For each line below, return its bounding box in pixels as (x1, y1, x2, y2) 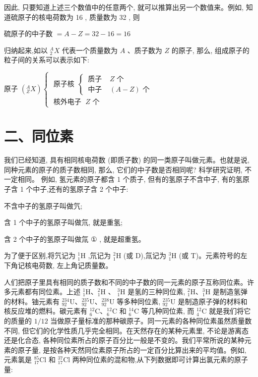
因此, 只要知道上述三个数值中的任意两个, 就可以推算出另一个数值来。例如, (4, 2, 244, 12)
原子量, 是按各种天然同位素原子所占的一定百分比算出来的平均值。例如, (17, 344, 247, 355)
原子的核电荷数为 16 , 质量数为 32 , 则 (17, 11, 140, 22)
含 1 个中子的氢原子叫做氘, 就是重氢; (4, 217, 123, 227)
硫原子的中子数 (4, 28, 53, 39)
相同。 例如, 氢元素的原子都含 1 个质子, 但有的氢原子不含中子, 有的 (17, 174, 236, 184)
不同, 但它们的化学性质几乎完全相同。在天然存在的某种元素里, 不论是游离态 (4, 325, 249, 335)
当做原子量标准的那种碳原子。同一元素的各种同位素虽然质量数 (50, 315, 252, 325)
